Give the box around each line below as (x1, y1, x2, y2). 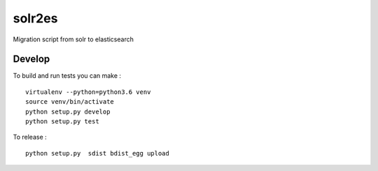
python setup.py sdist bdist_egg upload (25, 149, 169, 157)
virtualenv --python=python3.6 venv (25, 88, 151, 96)
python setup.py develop (25, 107, 111, 116)
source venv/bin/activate (25, 98, 115, 106)
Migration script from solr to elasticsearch (13, 35, 134, 43)
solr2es (13, 11, 58, 26)
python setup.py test (25, 118, 99, 125)
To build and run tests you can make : (13, 71, 122, 80)
